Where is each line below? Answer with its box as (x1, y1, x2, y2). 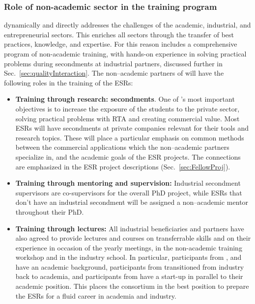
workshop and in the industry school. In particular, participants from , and (15, 252, 242, 262)
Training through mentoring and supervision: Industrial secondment (15, 178, 241, 188)
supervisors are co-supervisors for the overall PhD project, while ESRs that (15, 187, 242, 197)
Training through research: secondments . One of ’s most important (15, 94, 235, 104)
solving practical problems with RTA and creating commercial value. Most (15, 113, 240, 123)
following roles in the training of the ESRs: (4, 77, 133, 87)
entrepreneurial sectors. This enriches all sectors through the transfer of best (4, 29, 234, 39)
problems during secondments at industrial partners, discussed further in (4, 58, 223, 68)
